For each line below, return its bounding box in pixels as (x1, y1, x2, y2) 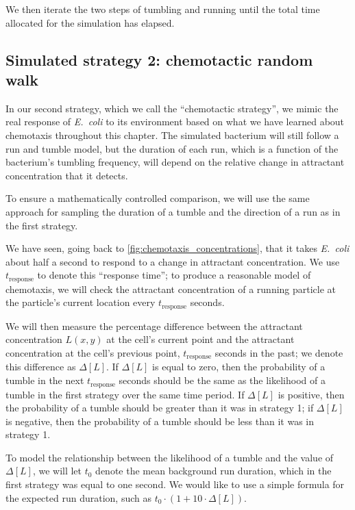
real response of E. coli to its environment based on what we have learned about (5, 114, 345, 129)
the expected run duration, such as (5, 490, 151, 505)
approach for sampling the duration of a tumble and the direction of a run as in (5, 204, 341, 218)
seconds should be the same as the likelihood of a (119, 373, 326, 387)
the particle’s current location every (5, 295, 156, 309)
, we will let (32, 463, 82, 478)
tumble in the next (5, 373, 84, 387)
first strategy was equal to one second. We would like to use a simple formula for (5, 477, 345, 492)
